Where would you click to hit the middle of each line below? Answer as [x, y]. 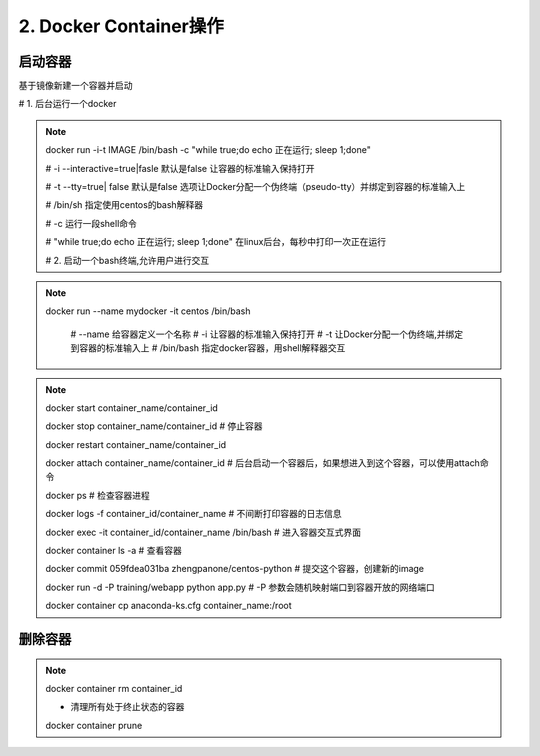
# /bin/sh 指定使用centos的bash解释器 [124, 205]
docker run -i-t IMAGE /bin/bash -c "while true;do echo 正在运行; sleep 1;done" [208, 150]
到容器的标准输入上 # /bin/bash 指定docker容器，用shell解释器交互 [208, 348]
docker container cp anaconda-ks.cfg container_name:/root [168, 606]
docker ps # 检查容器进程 [97, 495]
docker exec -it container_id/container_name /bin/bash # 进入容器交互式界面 [203, 532]
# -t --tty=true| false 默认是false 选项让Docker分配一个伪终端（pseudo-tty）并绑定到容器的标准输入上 [255, 187]
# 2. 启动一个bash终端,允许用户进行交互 [127, 260]
